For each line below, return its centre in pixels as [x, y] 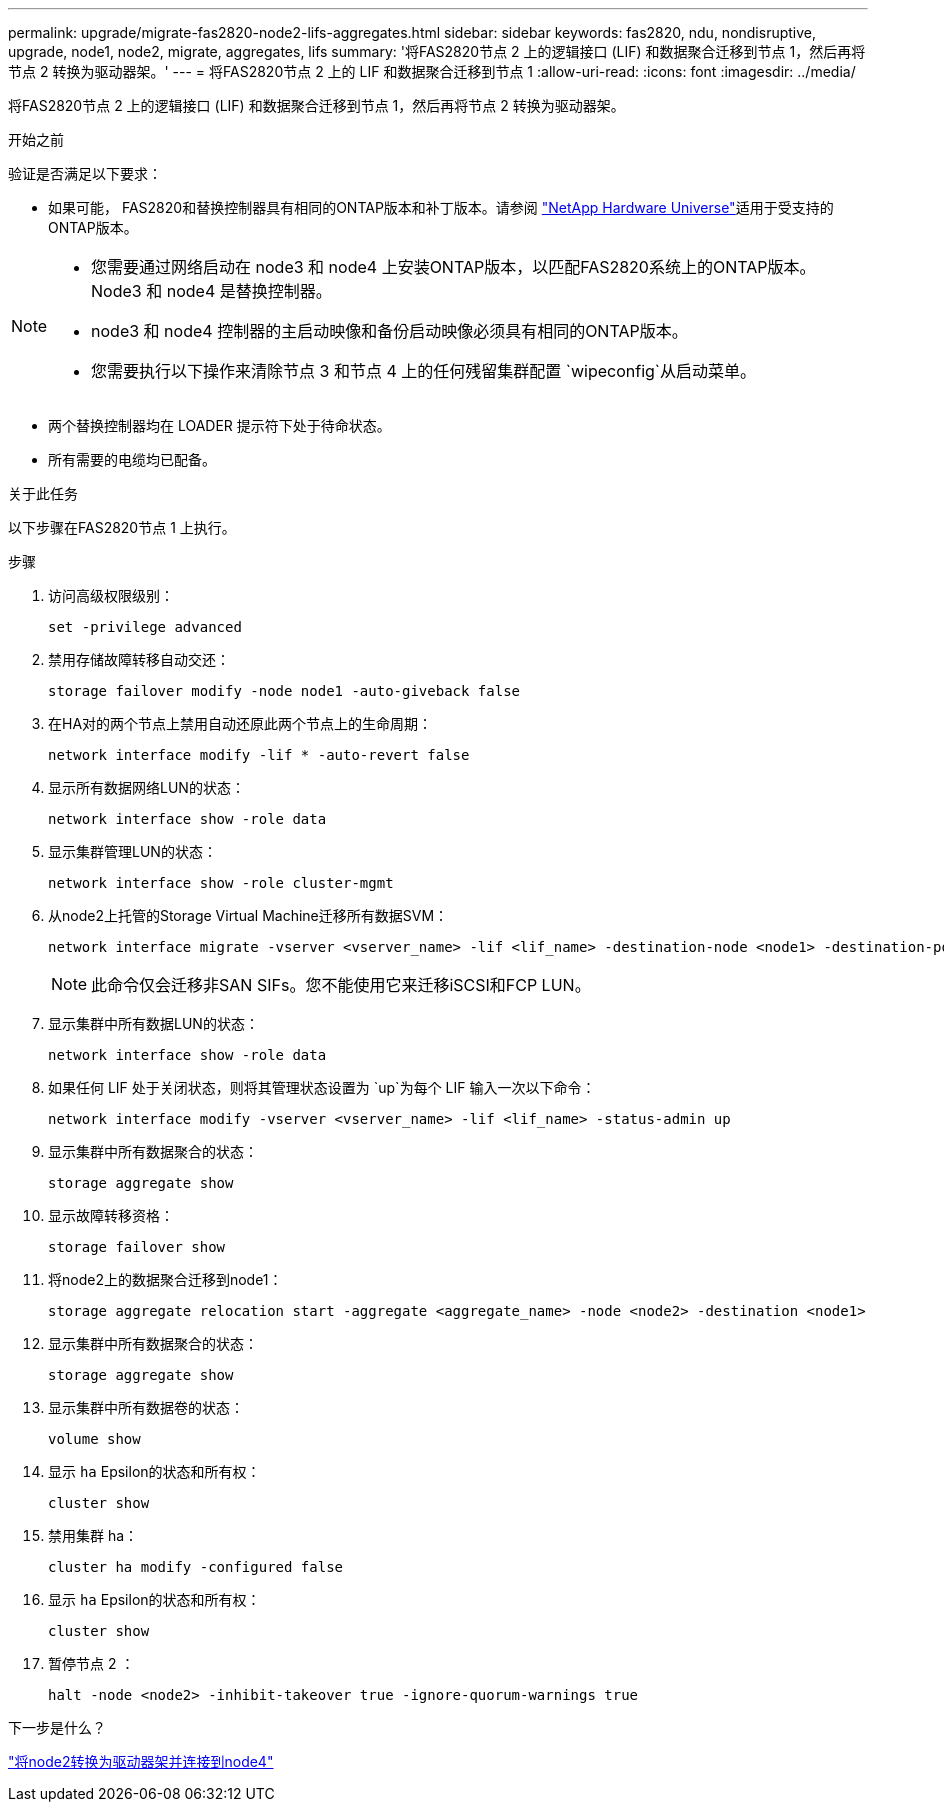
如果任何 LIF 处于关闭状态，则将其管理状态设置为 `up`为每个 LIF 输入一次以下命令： [322, 1087]
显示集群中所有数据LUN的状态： [153, 1023]
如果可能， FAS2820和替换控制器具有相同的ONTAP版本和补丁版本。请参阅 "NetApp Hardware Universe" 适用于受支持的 [441, 207]
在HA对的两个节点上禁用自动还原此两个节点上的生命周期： [240, 723]
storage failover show [137, 1247]
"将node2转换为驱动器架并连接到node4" [141, 1761]
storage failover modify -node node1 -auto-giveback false [284, 691]
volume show [94, 1439]
